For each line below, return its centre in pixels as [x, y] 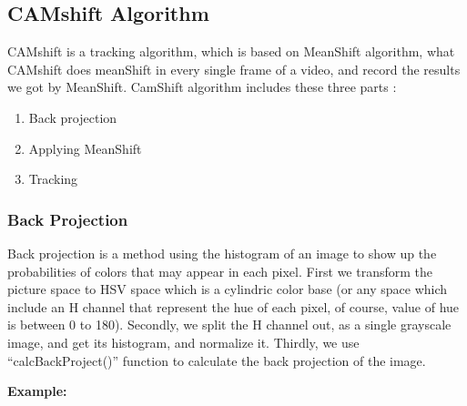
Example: [37, 391]
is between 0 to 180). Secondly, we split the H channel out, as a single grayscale [229, 325]
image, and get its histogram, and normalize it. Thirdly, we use [183, 342]
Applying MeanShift [85, 148]
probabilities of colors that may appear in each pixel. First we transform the [220, 271]
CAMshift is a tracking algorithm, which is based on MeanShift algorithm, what [231, 51]
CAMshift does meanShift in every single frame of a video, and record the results [234, 69]
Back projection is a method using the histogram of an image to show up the [222, 253]
